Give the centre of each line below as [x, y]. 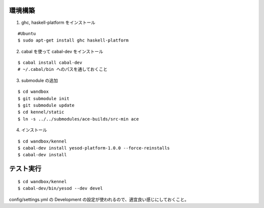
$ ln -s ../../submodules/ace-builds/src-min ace [78, 119]
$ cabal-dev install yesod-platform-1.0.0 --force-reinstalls [94, 148]
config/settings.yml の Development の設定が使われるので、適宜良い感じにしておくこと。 [99, 199]
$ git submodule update [46, 105]
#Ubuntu [27, 33]
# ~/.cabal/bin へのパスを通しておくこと [63, 69]
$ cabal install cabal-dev [50, 63]
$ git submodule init [44, 98]
